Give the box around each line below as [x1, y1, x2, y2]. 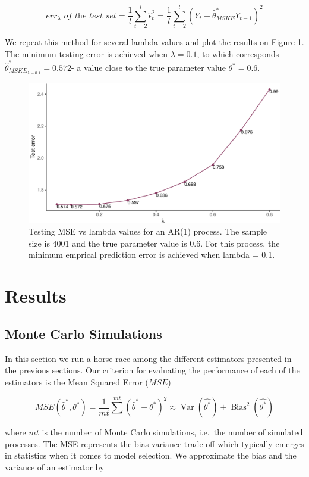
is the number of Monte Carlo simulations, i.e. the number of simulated [42, 426, 303, 438]
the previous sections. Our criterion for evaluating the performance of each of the [5, 364, 300, 376]
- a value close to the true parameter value [71, 61, 226, 74]
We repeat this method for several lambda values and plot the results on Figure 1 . [5, 36, 304, 48]
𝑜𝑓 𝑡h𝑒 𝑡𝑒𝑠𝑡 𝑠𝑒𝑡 [64, 11, 116, 20]
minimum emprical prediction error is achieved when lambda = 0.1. [29, 248, 275, 261]
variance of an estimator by [5, 460, 105, 473]
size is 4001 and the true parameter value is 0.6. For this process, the [29, 236, 280, 249]
